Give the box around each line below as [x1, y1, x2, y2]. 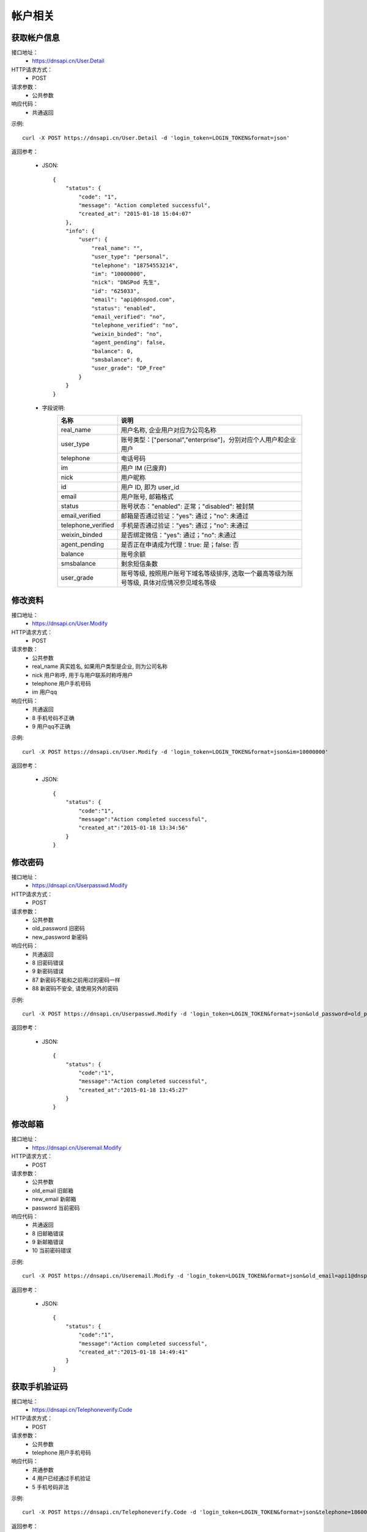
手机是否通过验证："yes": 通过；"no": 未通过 [120, 521, 249, 530]
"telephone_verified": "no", [91, 322, 179, 329]
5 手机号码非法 [32, 1483, 70, 1490]
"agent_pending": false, [91, 339, 166, 346]
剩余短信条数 [120, 559, 158, 568]
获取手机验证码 [11, 1381, 68, 1392]
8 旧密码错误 [32, 959, 64, 966]
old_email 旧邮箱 [32, 1186, 73, 1194]
